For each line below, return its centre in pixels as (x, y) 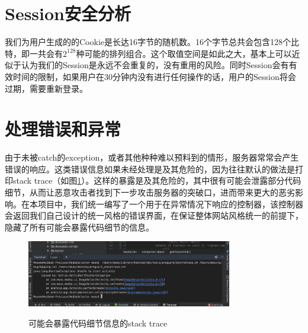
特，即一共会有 (34, 53)
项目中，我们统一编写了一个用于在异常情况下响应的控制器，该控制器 (170, 204)
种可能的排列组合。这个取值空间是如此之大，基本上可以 (184, 53)
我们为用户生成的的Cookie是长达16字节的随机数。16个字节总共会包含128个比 (152, 42)
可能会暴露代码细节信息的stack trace (98, 323)
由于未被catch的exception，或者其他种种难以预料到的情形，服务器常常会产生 (152, 157)
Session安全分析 (68, 13)
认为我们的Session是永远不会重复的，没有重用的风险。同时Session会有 (155, 65)
